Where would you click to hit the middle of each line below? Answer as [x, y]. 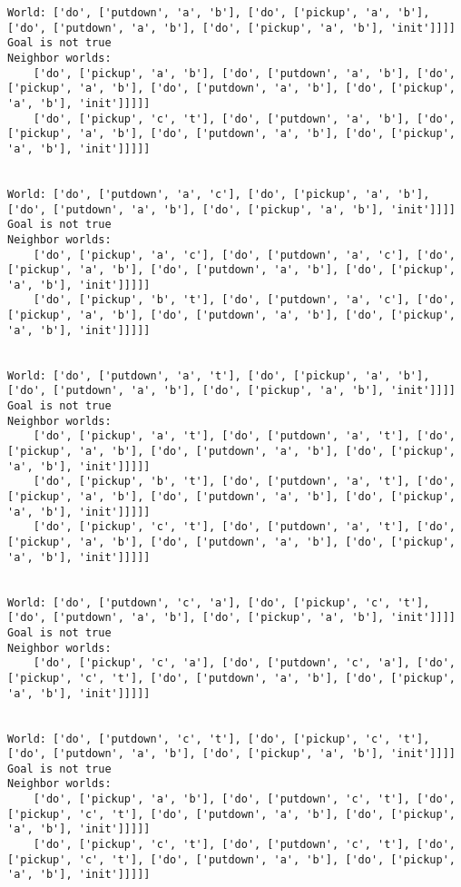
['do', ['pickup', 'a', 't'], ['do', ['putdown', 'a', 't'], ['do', [244, 436]
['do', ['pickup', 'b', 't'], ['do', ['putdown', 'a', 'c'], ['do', [244, 300]
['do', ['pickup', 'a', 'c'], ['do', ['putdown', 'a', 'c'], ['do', [244, 255]
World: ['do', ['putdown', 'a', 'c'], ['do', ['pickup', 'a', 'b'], [219, 194]
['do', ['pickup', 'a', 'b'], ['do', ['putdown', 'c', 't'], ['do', [244, 799]
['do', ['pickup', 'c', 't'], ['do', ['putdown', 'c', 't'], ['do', [244, 845]
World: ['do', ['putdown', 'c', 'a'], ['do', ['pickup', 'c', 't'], [219, 602]
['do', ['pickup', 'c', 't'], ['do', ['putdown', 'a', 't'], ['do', [244, 527]
